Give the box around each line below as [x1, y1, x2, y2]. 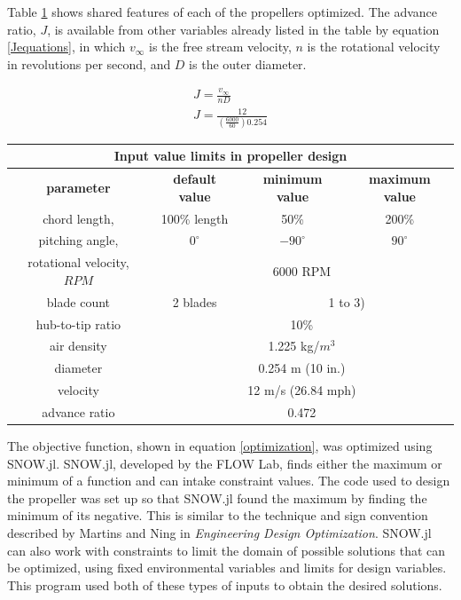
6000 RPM [272, 262, 332, 280]
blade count [46, 292, 111, 311]
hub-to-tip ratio [35, 314, 121, 333]
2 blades [172, 292, 217, 311]
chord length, [43, 209, 114, 227]
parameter [46, 178, 111, 196]
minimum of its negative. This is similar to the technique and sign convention [7, 506, 428, 525]
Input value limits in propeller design [113, 146, 348, 165]
